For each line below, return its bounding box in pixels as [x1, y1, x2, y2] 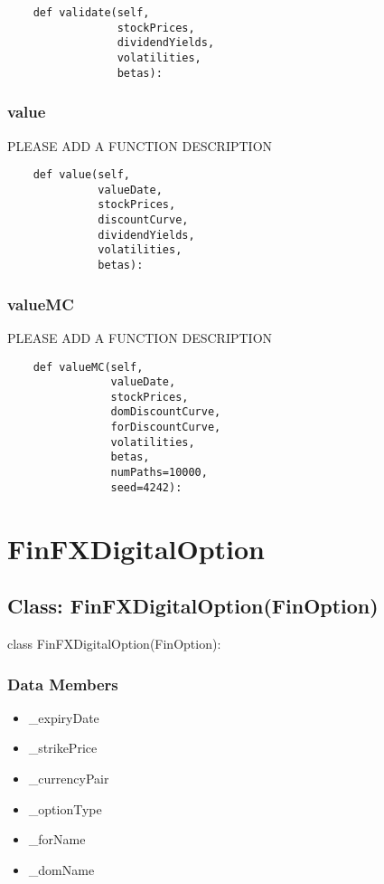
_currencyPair [28, 768, 109, 787]
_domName [28, 860, 95, 879]
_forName [28, 830, 86, 849]
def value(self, [33, 168, 131, 182]
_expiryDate [28, 708, 99, 727]
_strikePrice [28, 738, 98, 757]
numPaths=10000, [110, 466, 208, 480]
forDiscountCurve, [110, 421, 221, 434]
